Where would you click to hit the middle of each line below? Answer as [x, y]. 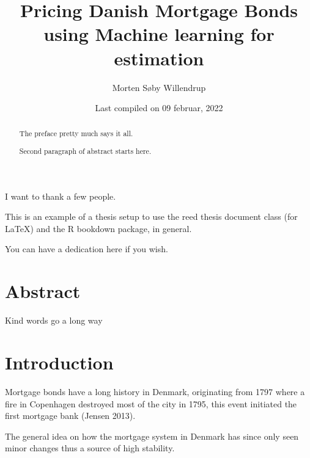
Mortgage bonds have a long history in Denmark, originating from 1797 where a [155, 391]
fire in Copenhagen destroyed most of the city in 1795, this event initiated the [151, 403]
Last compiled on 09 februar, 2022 [159, 108]
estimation [159, 58]
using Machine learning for [159, 34]
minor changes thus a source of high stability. [90, 448]
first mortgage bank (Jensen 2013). [70, 416]
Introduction [59, 362]
